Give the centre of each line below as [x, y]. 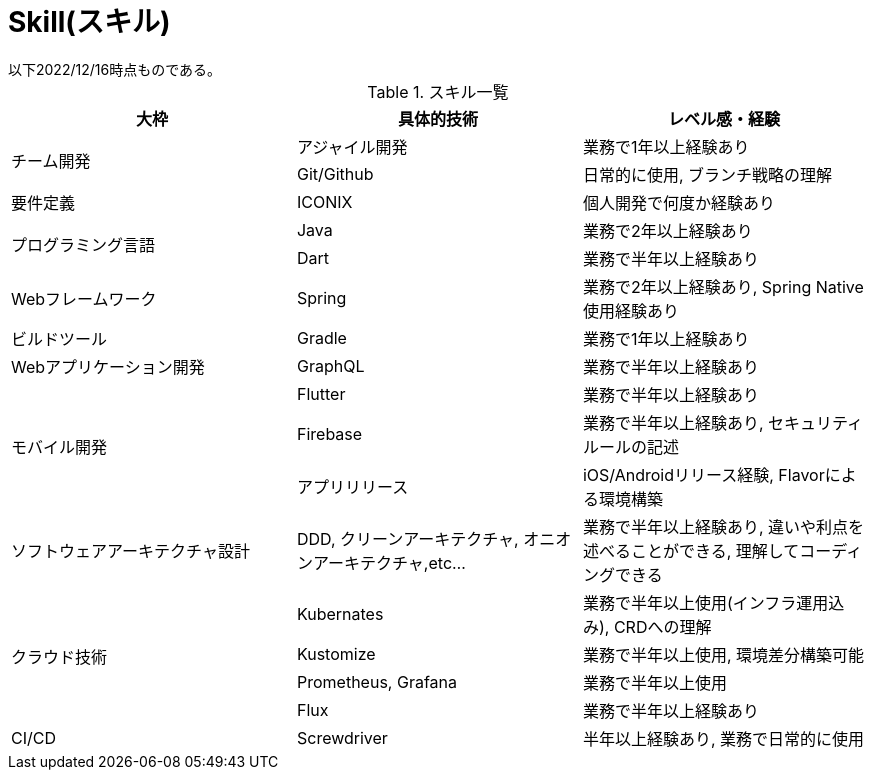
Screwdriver [342, 737]
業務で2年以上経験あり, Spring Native [723, 286]
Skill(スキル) [89, 22]
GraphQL [330, 365]
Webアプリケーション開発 [108, 366]
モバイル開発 [59, 446]
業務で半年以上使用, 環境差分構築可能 [723, 654]
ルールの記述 [630, 446]
